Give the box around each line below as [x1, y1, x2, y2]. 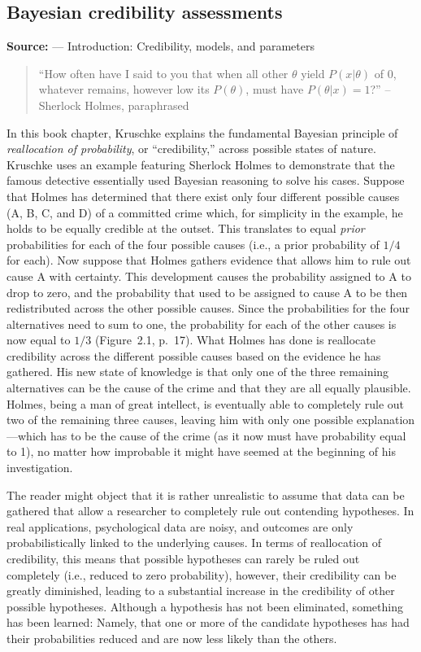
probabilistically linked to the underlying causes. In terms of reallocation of [7, 534, 381, 551]
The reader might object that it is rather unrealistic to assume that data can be [7, 486, 405, 503]
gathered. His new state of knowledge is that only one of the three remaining [7, 363, 389, 380]
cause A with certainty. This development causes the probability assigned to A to [7, 267, 411, 284]
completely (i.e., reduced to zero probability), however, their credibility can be [7, 566, 397, 583]
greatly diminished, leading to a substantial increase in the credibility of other [7, 582, 395, 599]
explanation [356, 411, 415, 428]
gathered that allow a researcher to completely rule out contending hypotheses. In [7, 502, 414, 519]
